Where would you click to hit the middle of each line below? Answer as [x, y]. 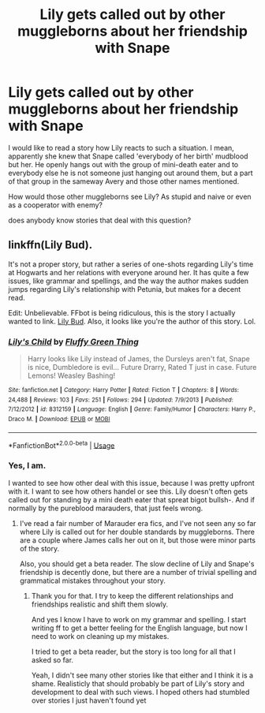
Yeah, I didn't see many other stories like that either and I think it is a [142, 675]
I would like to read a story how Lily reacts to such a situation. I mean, [121, 147]
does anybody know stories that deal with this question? [100, 220]
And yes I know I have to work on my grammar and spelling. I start [139, 619]
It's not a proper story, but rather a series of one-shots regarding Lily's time [131, 264]
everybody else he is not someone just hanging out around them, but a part [131, 173]
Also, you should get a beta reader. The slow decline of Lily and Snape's [137, 564]
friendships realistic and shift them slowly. [100, 604]
